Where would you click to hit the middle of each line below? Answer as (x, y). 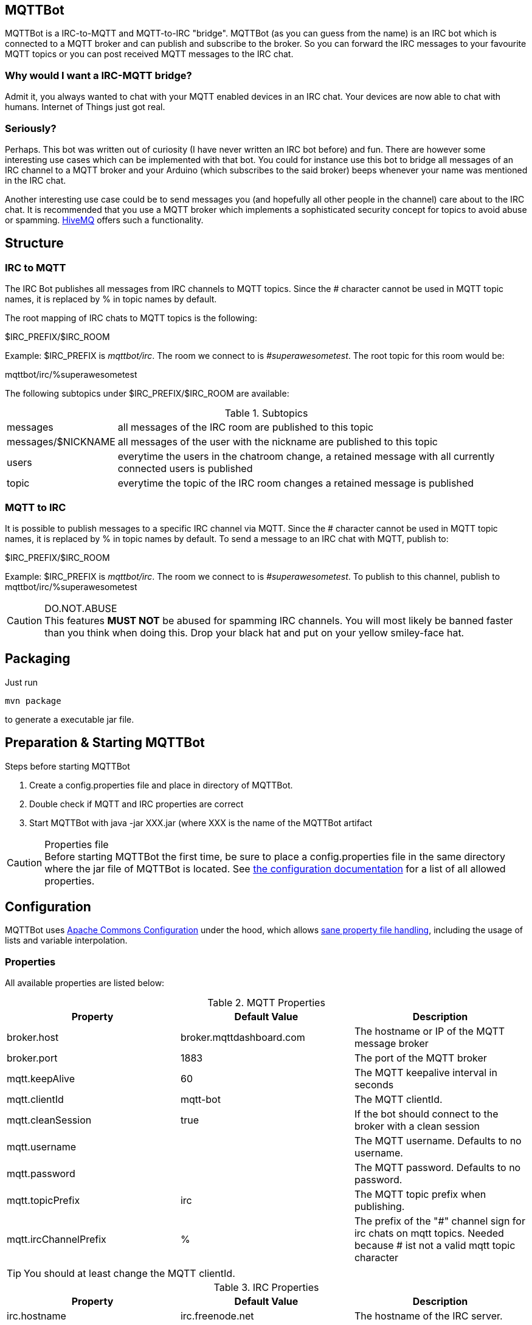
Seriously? (31, 128)
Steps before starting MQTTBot (67, 766)
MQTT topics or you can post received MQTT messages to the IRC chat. (149, 54)
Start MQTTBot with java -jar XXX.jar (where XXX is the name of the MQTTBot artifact (201, 822)
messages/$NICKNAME (61, 442)
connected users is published (185, 469)
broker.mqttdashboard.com (243, 1038)
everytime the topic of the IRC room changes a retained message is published (296, 483)
